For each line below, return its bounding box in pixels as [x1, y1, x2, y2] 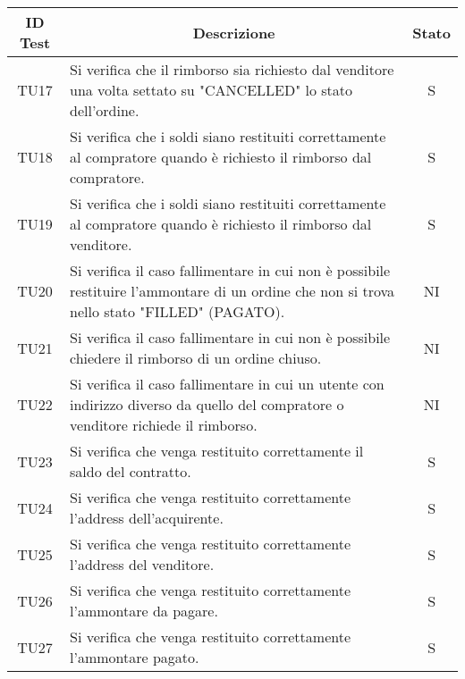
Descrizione [192, 21, 275, 43]
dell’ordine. [70, 100, 139, 121]
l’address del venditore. [70, 554, 215, 574]
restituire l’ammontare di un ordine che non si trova [70, 281, 395, 301]
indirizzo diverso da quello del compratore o [70, 394, 344, 415]
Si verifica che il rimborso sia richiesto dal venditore [70, 59, 394, 80]
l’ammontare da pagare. [70, 600, 218, 621]
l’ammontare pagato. [70, 647, 199, 667]
